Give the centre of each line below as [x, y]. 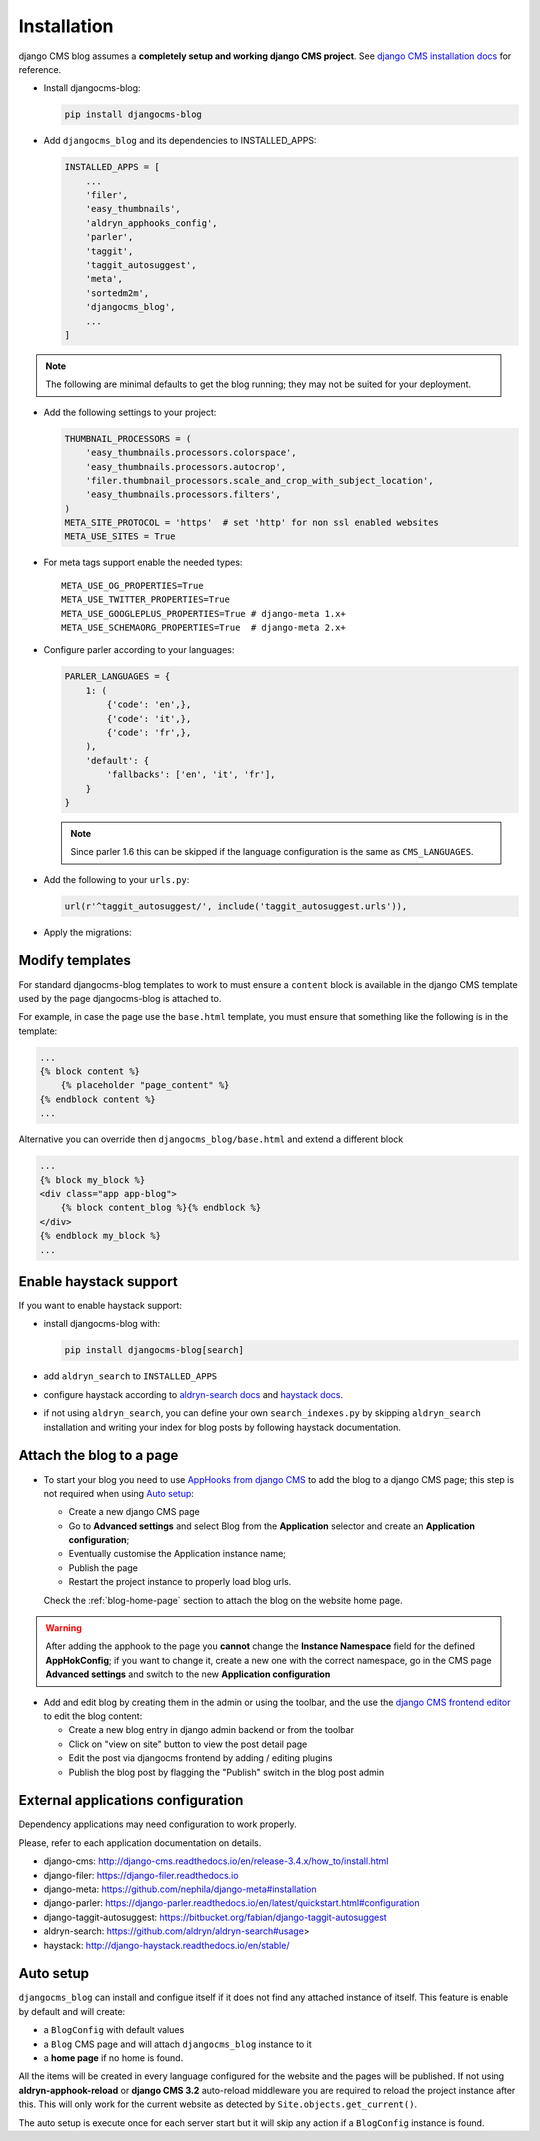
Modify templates [75, 960]
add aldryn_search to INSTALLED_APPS [130, 1376]
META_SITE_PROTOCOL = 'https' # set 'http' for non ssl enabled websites [252, 523]
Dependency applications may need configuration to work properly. [157, 1824]
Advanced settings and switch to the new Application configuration [188, 1674]
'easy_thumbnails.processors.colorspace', [191, 453]
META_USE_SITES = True [120, 536]
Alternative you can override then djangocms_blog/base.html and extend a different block [211, 1139]
